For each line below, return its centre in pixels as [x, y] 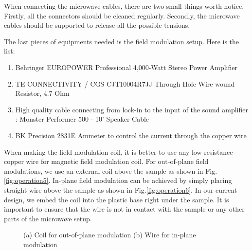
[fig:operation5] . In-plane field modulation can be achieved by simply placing [118, 180]
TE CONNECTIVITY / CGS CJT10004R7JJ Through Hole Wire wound [125, 83]
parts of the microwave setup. [48, 218]
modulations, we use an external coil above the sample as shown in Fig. [111, 170]
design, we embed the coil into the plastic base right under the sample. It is [117, 199]
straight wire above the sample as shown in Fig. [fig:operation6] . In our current [121, 189]
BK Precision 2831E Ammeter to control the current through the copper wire [131, 135]
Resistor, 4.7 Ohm [42, 93]
